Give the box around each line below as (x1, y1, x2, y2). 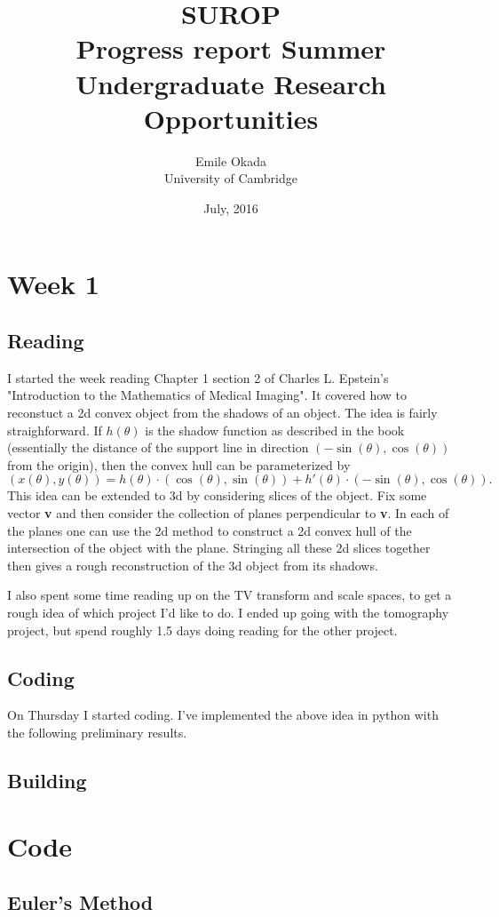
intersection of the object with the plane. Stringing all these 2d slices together (7, 538, 431, 557)
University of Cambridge (164, 169, 297, 187)
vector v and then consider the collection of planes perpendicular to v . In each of (7, 504, 449, 522)
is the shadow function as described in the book (145, 420, 405, 439)
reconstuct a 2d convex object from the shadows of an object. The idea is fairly (7, 403, 438, 422)
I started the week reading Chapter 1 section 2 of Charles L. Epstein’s (7, 368, 389, 387)
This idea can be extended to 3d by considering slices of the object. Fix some (7, 486, 427, 505)
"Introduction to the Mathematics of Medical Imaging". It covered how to (7, 386, 408, 404)
